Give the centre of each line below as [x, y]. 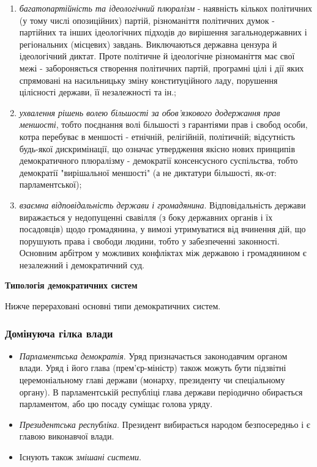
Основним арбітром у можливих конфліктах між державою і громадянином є [163, 253]
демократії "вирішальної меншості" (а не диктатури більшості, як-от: [148, 172]
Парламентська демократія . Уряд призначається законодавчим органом [153, 355]
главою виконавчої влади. [67, 436]
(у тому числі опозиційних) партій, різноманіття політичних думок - [147, 20]
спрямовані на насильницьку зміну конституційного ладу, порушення [148, 80]
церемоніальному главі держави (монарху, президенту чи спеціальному [152, 380]
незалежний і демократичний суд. [82, 264]
